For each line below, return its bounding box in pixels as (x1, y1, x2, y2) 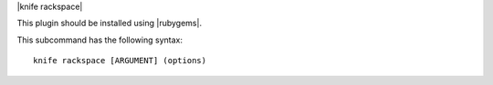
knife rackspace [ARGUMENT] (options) (33, 55, 207, 66)
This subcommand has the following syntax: (16, 34, 183, 45)
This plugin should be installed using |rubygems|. (16, 18, 203, 29)
